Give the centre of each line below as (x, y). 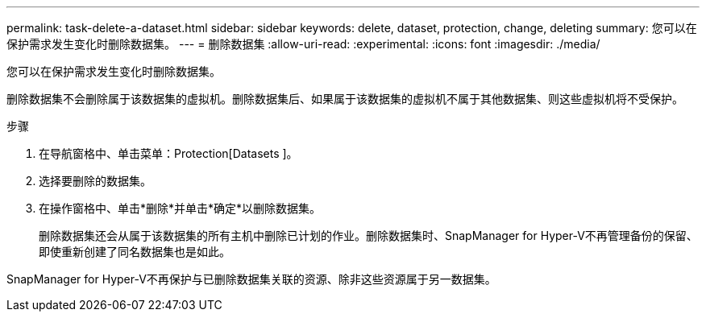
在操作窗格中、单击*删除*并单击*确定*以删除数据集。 (180, 208)
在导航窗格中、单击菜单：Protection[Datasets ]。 (168, 153)
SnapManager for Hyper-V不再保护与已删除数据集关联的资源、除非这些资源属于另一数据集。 (251, 279)
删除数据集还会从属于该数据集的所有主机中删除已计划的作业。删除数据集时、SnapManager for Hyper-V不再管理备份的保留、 (368, 235)
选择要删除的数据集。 (95, 181)
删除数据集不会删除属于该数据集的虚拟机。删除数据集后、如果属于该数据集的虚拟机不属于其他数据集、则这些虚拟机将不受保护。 (345, 99)
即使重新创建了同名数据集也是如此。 (135, 252)
